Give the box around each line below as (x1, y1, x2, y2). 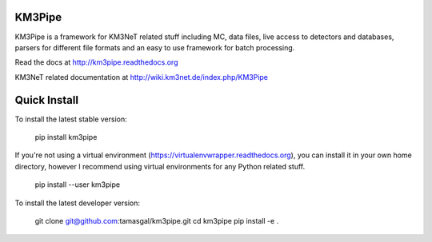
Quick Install (14, 93, 79, 107)
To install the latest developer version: (14, 198, 140, 208)
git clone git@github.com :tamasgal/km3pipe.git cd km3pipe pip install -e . (34, 216, 279, 225)
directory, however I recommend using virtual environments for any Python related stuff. (14, 161, 306, 171)
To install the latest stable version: (14, 114, 127, 124)
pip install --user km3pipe (34, 180, 120, 189)
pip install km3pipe (34, 132, 98, 141)
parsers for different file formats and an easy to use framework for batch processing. (14, 42, 295, 52)
